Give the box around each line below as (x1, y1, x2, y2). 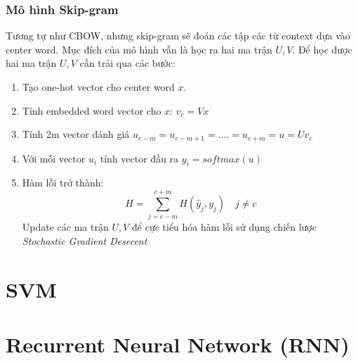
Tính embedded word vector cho (22, 103, 161, 117)
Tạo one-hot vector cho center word (22, 79, 175, 94)
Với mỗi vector (22, 151, 86, 165)
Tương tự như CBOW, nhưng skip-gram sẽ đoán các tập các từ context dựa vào (6, 28, 350, 43)
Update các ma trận (22, 219, 109, 234)
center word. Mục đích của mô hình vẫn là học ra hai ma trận (6, 42, 272, 56)
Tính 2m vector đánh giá (22, 127, 130, 141)
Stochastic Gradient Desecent (22, 233, 147, 248)
